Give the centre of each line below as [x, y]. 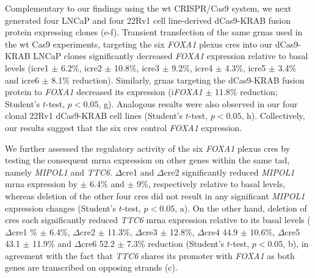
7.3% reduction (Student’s [176, 244]
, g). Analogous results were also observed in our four [198, 103]
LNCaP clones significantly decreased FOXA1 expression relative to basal [171, 56]
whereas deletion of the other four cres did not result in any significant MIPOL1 [155, 195]
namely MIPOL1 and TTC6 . [59, 172]
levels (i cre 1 [27, 67]
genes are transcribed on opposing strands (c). [91, 267]
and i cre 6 [22, 80]
